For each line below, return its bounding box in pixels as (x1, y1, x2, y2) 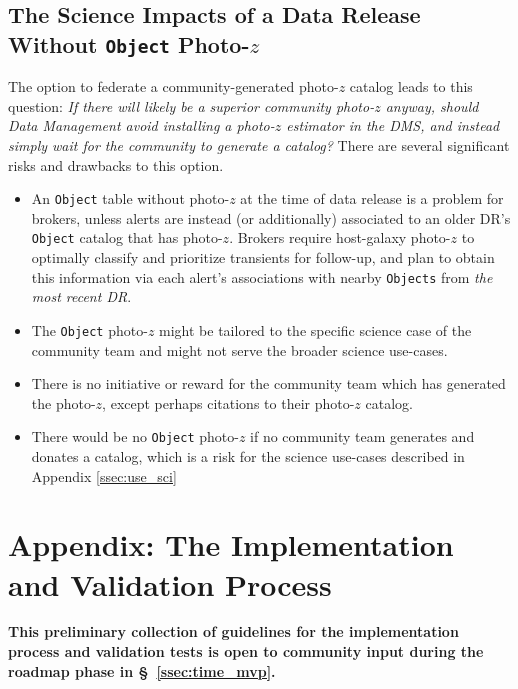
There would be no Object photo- (31, 426, 239, 447)
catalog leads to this (349, 76, 473, 97)
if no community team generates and (250, 426, 475, 447)
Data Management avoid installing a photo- (8, 115, 275, 136)
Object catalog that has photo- (31, 227, 223, 248)
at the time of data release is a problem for (240, 188, 504, 209)
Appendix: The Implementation (8, 524, 454, 565)
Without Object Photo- (8, 28, 250, 59)
